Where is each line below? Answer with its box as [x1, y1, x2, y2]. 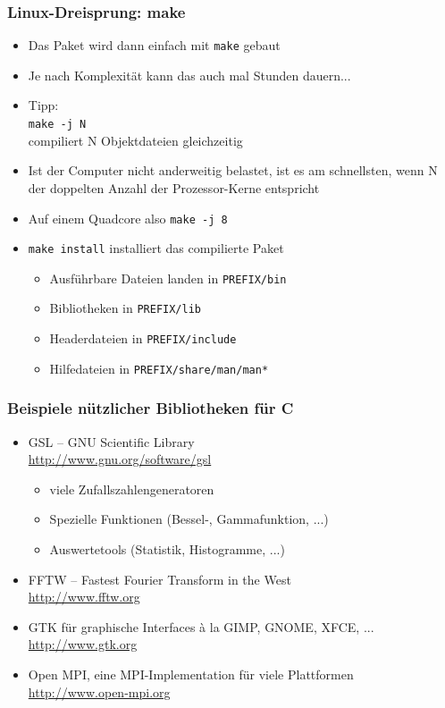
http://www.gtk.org [28, 635, 138, 653]
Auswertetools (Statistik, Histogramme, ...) [49, 540, 285, 559]
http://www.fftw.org [28, 587, 140, 606]
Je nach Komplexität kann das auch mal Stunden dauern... [28, 65, 351, 84]
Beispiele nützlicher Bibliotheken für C [7, 397, 294, 419]
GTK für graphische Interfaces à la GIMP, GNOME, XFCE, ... [28, 617, 374, 636]
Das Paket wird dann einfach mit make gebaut [28, 36, 281, 55]
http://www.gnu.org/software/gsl [28, 450, 212, 468]
